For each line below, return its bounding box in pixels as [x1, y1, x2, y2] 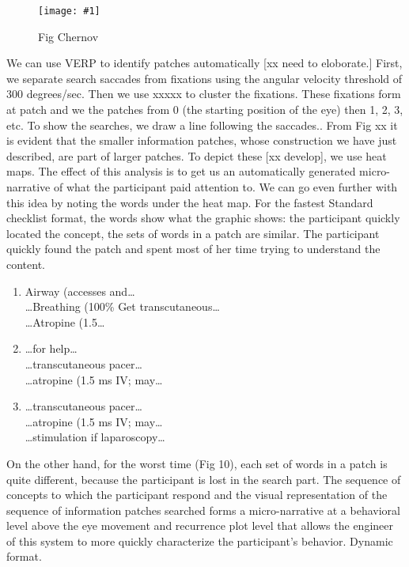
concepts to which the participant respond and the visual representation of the [6, 486, 388, 503]
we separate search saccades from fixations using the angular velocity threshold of [6, 70, 403, 86]
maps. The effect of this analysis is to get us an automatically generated [6, 163, 356, 180]
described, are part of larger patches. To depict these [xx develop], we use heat [6, 147, 387, 164]
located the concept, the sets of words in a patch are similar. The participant [6, 225, 380, 241]
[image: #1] [38, 6, 100, 17]
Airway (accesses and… [25, 282, 135, 299]
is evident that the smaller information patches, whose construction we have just [6, 132, 397, 149]
